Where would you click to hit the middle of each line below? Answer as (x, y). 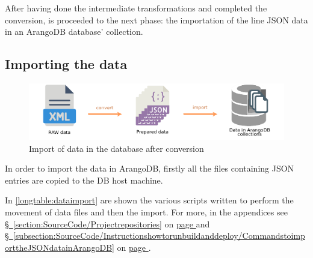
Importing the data (66, 64)
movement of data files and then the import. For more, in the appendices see (146, 212)
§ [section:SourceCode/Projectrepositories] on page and (107, 223)
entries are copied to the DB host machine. (84, 180)
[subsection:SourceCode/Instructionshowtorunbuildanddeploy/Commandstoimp (159, 235)
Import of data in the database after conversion (116, 148)
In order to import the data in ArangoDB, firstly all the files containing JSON (150, 168)
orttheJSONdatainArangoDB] (60, 247)
